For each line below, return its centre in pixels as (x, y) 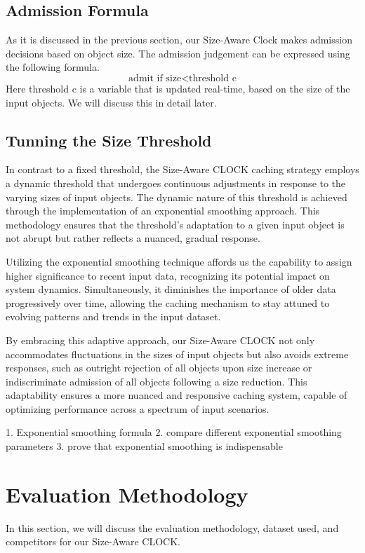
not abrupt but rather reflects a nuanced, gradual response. (133, 238)
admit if (146, 78)
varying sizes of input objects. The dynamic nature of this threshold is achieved (177, 197)
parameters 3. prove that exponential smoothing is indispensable (144, 446)
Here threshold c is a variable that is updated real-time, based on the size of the (178, 88)
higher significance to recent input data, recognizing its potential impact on (168, 275)
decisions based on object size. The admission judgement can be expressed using (178, 53)
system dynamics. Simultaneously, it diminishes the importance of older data (171, 289)
